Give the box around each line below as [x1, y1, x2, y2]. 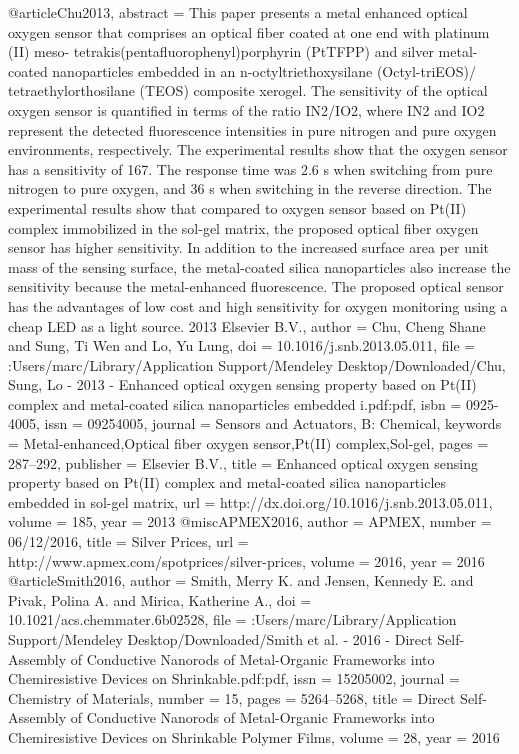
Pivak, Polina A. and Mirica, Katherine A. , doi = [8, 589, 312, 610]
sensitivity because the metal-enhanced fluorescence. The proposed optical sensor [8, 276, 504, 297]
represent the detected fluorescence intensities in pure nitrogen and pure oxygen [8, 119, 497, 140]
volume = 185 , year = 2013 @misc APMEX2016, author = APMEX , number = [8, 511, 492, 532]
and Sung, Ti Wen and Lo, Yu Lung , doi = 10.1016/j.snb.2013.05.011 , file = [8, 335, 476, 356]
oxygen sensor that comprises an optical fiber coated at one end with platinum [8, 21, 490, 42]
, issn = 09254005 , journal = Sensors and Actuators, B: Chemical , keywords [36, 413, 502, 434]
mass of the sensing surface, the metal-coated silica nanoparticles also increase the [8, 256, 511, 277]
